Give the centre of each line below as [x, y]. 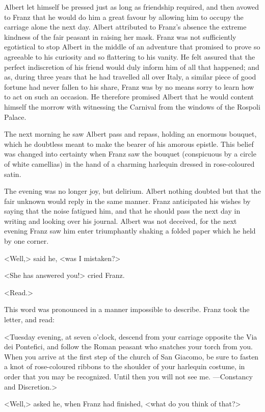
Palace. [15, 117]
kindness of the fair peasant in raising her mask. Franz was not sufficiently [120, 36]
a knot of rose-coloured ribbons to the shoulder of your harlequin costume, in [125, 366]
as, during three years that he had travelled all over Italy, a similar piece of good [130, 77]
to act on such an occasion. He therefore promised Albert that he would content [129, 97]
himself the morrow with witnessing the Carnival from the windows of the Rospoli [132, 106]
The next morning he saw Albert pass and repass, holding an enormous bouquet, [130, 134]
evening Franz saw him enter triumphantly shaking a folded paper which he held [130, 231]
